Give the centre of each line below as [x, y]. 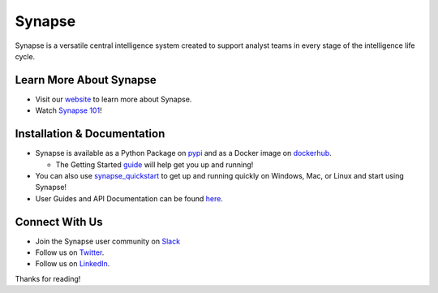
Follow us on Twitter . [70, 252]
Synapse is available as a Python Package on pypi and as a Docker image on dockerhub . [183, 153]
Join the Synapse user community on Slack [108, 241]
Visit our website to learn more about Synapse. [114, 99]
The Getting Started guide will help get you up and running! [155, 164]
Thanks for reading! [48, 278]
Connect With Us [59, 222]
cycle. [25, 56]
